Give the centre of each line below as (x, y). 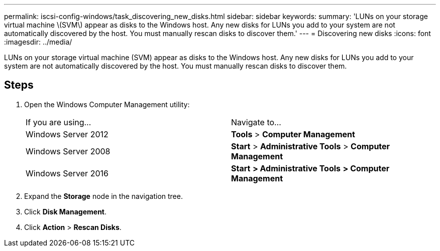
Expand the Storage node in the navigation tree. (103, 196)
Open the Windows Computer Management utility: (107, 104)
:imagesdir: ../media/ (38, 42)
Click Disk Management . (66, 211)
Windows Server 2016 (67, 173)
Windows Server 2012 (67, 134)
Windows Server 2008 (68, 151)
